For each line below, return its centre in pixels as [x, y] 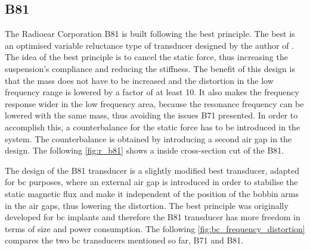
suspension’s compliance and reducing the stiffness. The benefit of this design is [150, 68]
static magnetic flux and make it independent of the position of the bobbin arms [152, 193]
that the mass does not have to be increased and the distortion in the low [139, 80]
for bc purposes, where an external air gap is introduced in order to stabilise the [151, 182]
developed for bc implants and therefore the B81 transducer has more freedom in [153, 217]
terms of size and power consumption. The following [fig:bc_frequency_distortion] [155, 228]
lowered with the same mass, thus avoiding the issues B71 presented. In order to [151, 115]
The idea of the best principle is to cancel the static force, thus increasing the [146, 57]
